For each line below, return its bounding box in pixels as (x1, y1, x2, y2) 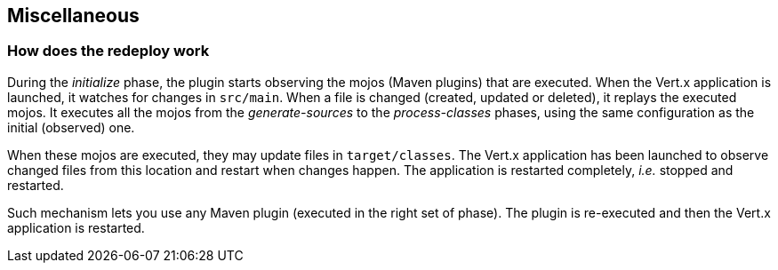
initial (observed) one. (7, 119, 135, 135)
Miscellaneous (7, 4, 140, 27)
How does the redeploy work (7, 42, 210, 60)
